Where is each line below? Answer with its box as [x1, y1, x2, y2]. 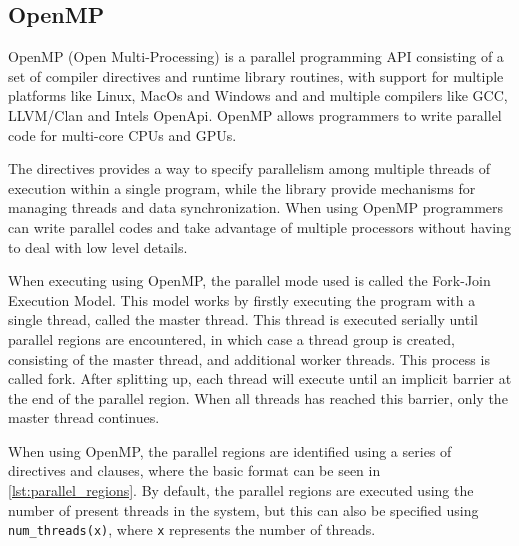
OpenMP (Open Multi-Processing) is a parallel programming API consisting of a [8, 46, 504, 67]
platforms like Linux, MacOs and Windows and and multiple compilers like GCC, [8, 85, 508, 106]
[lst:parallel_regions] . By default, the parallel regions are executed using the [8, 480, 474, 501]
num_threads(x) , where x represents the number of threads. [8, 519, 376, 540]
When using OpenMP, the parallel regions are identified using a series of [8, 440, 452, 461]
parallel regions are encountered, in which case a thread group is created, [8, 328, 455, 349]
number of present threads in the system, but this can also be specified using [8, 499, 479, 520]
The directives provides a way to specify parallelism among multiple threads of [8, 158, 490, 179]
